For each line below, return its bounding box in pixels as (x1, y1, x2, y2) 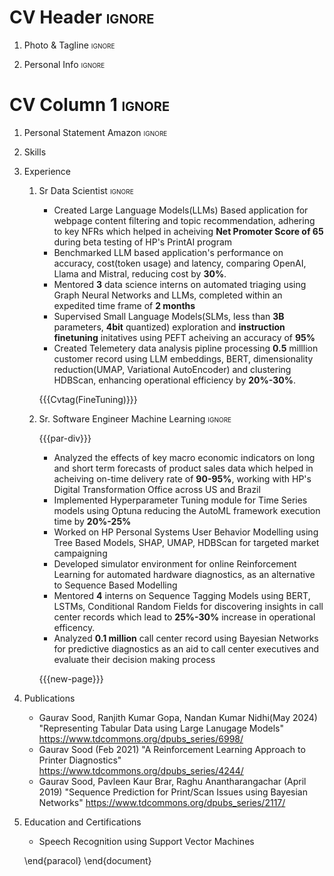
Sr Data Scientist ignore (38, 184, 134, 196)
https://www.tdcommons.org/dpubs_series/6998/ (38, 732, 244, 745)
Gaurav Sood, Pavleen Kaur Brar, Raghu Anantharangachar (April (38, 775, 307, 787)
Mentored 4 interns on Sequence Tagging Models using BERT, (53, 589, 311, 601)
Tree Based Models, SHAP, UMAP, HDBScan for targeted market (53, 536, 320, 548)
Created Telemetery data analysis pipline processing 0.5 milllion (53, 342, 319, 354)
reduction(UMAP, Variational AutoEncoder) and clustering (53, 363, 292, 375)
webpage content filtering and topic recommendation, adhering (53, 214, 316, 226)
